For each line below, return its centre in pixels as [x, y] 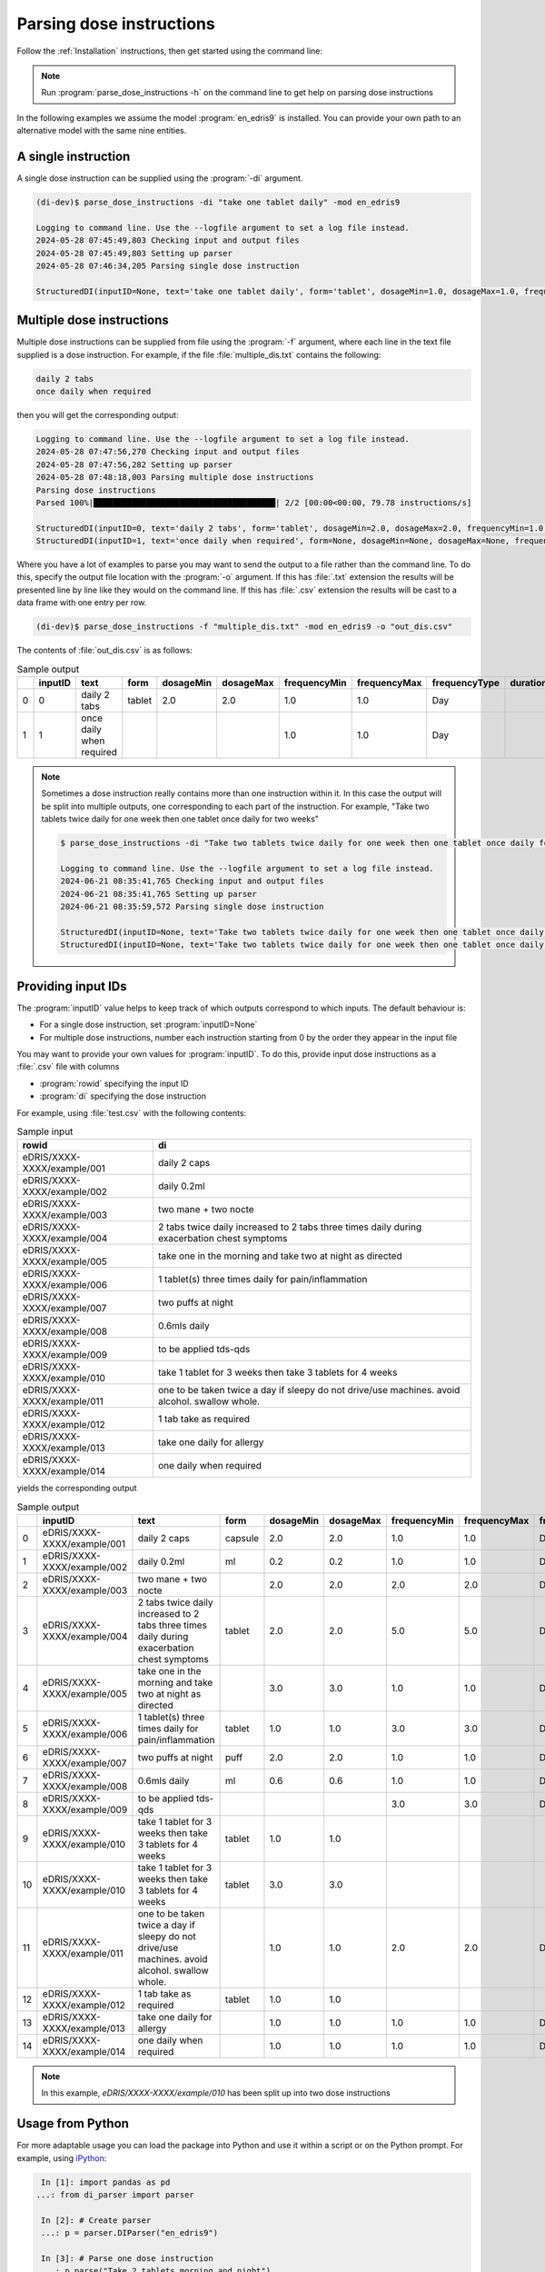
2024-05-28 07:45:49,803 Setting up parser [134, 253]
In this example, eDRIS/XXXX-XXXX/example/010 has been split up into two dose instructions [216, 2093]
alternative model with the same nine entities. [102, 131]
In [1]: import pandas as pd [106, 2182]
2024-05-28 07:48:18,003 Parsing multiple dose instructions [175, 478]
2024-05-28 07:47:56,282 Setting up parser [134, 464]
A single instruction [74, 156]
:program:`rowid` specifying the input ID [114, 1083]
